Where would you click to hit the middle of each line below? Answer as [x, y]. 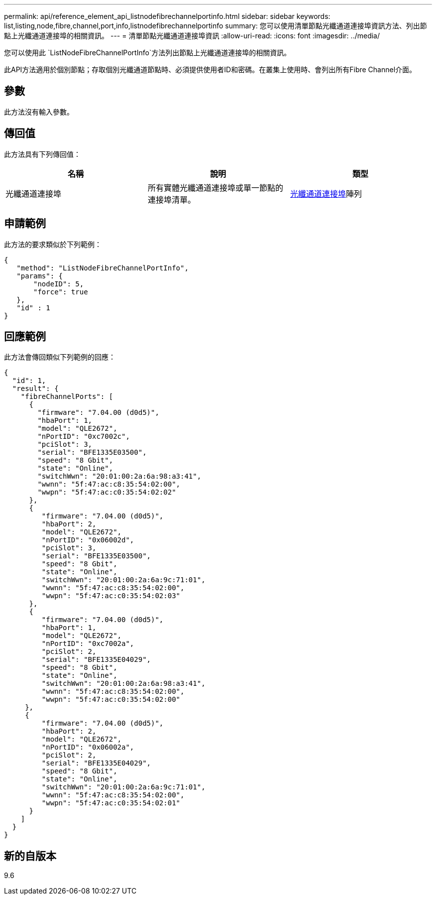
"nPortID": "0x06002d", [88, 540]
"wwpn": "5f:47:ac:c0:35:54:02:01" [111, 803]
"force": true [61, 292]
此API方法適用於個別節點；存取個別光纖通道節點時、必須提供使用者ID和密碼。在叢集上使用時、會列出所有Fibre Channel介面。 [210, 69]
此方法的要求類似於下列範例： [53, 244]
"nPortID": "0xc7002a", [88, 644]
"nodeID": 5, [59, 284]
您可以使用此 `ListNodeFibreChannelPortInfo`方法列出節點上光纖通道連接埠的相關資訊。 [148, 53]
